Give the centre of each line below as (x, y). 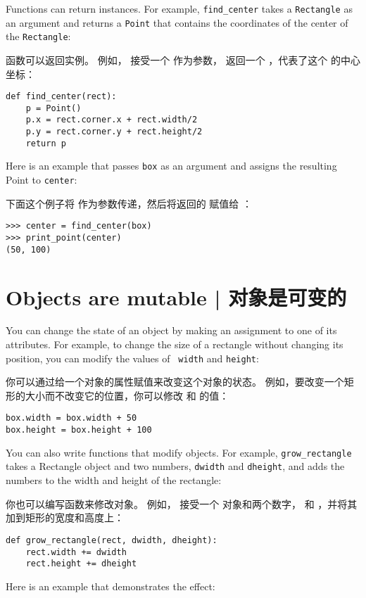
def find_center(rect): (61, 97)
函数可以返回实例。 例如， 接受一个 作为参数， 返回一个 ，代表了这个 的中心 (183, 59)
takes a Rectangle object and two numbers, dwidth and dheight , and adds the (175, 466)
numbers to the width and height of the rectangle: (114, 480)
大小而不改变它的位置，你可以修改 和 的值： (127, 395)
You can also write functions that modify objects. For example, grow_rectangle (179, 452)
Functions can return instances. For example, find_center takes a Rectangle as (179, 8)
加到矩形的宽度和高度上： (65, 517)
